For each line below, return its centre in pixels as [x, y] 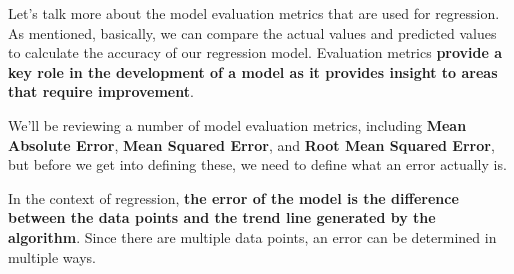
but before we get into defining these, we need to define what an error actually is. [257, 164]
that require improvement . [101, 91]
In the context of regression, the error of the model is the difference [233, 197]
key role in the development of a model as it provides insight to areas [253, 71]
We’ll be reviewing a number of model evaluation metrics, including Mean [237, 124]
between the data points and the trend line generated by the [222, 217]
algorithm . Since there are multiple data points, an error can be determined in [252, 236]
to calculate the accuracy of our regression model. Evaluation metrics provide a [255, 52]
